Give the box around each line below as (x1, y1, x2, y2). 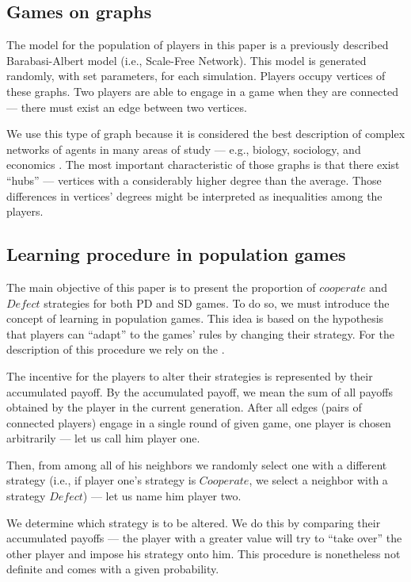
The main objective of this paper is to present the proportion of (6, 278, 316, 295)
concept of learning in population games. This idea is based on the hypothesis (6, 310, 384, 327)
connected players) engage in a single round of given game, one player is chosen (6, 414, 391, 431)
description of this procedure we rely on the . (6, 341, 225, 358)
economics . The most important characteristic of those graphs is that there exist (6, 156, 400, 173)
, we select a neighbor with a (249, 472, 388, 488)
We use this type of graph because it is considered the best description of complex (6, 125, 405, 142)
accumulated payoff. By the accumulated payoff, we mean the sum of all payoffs (6, 383, 393, 400)
